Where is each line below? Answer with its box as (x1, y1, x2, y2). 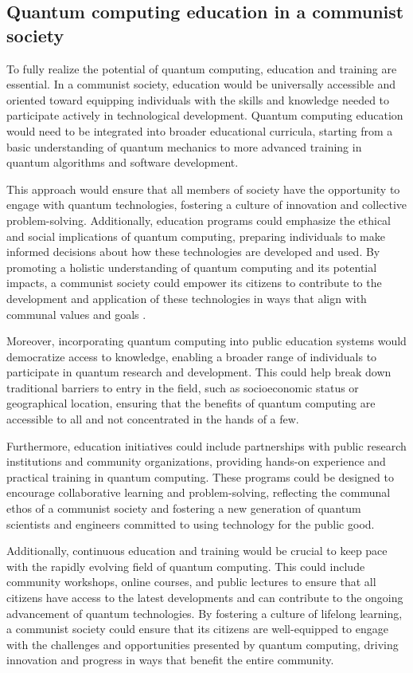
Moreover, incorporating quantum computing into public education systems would (6, 333, 407, 349)
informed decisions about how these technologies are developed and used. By (6, 243, 380, 260)
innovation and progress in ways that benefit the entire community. (6, 651, 334, 668)
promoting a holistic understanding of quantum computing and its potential (6, 258, 377, 275)
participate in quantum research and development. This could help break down (6, 364, 392, 380)
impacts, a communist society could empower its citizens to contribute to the (6, 274, 382, 291)
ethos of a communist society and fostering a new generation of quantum (6, 500, 361, 517)
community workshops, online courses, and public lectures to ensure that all (6, 573, 376, 590)
